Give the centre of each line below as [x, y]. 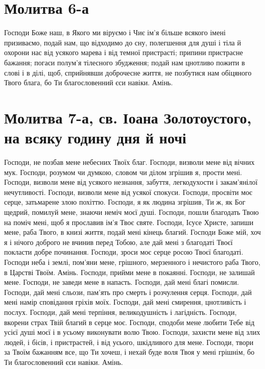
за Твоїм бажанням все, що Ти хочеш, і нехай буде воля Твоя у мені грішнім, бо [129, 352]
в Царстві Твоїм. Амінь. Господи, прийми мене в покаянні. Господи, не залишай [129, 272]
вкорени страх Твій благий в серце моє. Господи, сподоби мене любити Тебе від [129, 322]
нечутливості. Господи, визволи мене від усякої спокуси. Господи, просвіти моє [128, 192]
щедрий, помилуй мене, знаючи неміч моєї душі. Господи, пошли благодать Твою [131, 212]
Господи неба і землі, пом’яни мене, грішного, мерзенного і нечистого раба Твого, [132, 262]
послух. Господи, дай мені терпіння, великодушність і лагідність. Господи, [121, 312]
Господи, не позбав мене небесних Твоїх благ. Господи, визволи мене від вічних [129, 162]
